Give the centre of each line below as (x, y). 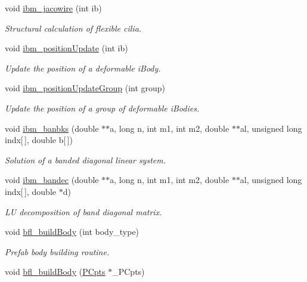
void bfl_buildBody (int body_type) (72, 232)
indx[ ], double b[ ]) (39, 140)
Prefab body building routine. (57, 251)
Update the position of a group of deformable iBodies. (102, 108)
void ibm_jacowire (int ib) (53, 8)
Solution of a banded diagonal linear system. (85, 159)
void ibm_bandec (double (52, 180)
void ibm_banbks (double (52, 128)
